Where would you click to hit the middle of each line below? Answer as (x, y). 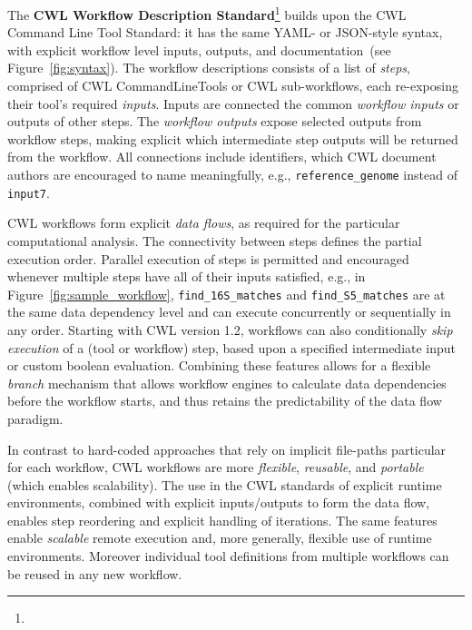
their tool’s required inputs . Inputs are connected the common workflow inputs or (233, 103)
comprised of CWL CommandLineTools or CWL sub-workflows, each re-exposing (233, 86)
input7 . (29, 192)
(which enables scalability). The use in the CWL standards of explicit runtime (225, 484)
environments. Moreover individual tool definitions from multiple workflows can (228, 556)
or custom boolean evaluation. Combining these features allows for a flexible (219, 365)
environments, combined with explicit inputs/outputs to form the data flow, (219, 502)
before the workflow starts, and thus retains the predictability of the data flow (225, 401)
